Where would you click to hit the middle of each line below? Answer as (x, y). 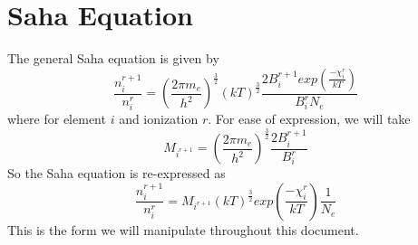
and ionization (159, 119)
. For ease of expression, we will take (309, 119)
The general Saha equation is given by (113, 58)
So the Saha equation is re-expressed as (117, 173)
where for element (57, 119)
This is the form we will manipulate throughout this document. (183, 229)
